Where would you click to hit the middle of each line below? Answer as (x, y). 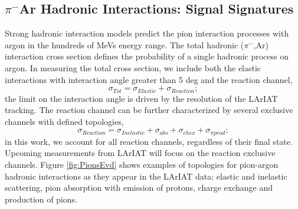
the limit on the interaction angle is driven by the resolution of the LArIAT (141, 98)
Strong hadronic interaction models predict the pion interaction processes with (147, 33)
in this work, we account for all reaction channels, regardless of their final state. (149, 141)
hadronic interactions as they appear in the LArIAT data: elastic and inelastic (146, 176)
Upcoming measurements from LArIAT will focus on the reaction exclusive (140, 153)
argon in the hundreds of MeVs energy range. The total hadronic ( (125, 44)
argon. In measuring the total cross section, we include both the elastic (133, 67)
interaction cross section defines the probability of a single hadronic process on (147, 56)
